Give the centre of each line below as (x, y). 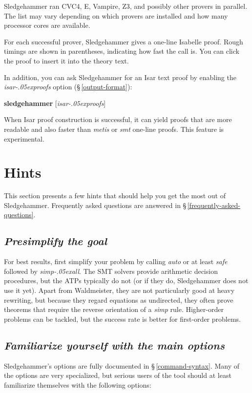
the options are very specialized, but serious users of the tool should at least (118, 375)
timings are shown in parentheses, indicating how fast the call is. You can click (122, 51)
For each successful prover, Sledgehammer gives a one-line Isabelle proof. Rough (124, 41)
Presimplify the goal (55, 241)
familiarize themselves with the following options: (78, 384)
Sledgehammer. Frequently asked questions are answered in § (95, 205)
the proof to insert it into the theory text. (66, 60)
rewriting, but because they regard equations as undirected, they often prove (119, 300)
